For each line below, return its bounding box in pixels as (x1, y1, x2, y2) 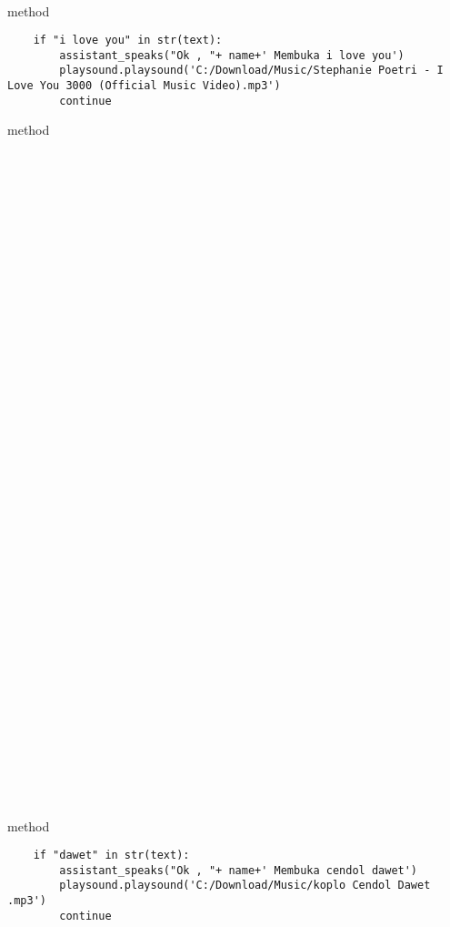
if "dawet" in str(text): (33, 849, 190, 862)
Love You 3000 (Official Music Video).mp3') (7, 79, 281, 93)
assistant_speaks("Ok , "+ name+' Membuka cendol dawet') (59, 863, 418, 877)
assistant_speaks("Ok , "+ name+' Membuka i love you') (59, 48, 405, 62)
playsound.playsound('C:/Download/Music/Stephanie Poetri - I (59, 64, 444, 77)
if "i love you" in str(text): (33, 34, 223, 47)
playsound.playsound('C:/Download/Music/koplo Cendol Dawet (59, 879, 431, 892)
